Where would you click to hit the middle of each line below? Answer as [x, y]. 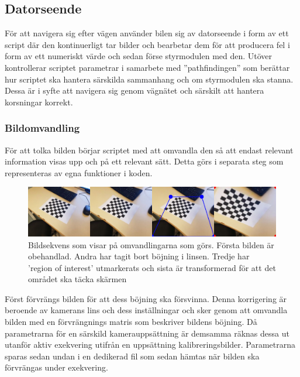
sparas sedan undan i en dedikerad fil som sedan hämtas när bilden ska [132, 356]
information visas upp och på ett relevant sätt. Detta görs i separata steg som [144, 161]
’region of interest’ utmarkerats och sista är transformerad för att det [152, 267]
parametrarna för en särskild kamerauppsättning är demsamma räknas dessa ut [147, 333]
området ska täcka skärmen [77, 279]
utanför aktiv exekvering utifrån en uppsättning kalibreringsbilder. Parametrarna [150, 345]
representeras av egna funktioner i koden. [79, 172]
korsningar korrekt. [39, 102]
